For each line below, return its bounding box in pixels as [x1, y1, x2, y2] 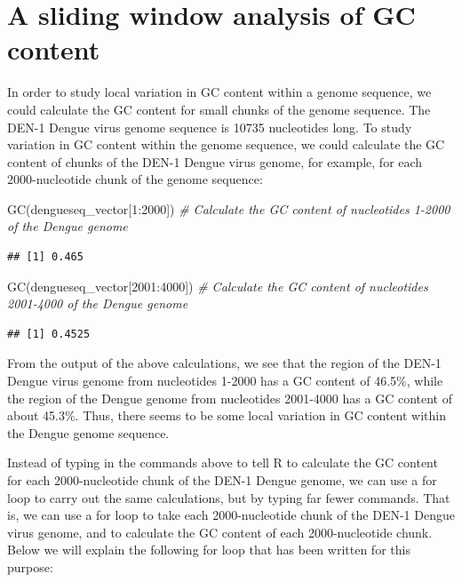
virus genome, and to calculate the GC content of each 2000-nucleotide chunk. [7, 522, 433, 541]
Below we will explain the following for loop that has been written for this [7, 540, 410, 559]
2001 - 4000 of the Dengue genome [7, 294, 188, 313]
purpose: [7, 557, 53, 576]
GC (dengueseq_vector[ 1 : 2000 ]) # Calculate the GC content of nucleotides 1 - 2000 [7, 199, 450, 218]
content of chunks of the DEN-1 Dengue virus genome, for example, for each [7, 152, 423, 171]
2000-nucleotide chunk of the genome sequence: [7, 170, 263, 188]
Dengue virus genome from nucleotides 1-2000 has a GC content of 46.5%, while [7, 371, 443, 390]
